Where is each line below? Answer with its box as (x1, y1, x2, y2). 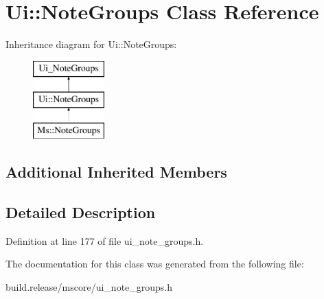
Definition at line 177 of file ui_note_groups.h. (5, 233, 204, 248)
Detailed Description (5, 201, 156, 222)
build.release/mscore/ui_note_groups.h (5, 279, 173, 294)
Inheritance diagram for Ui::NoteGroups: (5, 37, 177, 51)
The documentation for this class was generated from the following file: (5, 256, 304, 271)
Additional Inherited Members (5, 161, 227, 182)
